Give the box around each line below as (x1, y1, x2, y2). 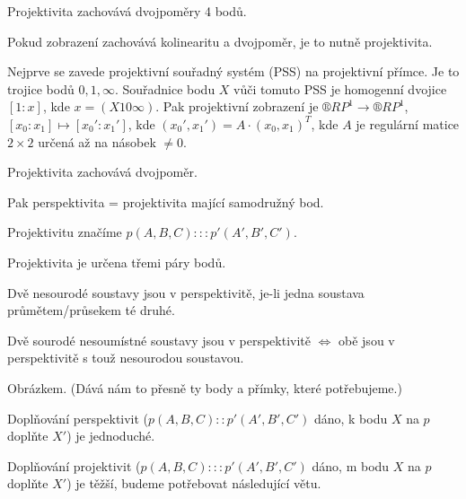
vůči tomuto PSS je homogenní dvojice (233, 79, 447, 98)
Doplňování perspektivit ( (7, 408, 149, 427)
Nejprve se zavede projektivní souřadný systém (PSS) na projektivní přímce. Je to (7, 62, 460, 81)
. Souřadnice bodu (114, 79, 215, 98)
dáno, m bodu (312, 456, 390, 475)
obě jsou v (339, 330, 395, 349)
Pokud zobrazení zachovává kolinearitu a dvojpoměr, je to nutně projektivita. (7, 31, 433, 50)
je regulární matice (356, 114, 460, 133)
